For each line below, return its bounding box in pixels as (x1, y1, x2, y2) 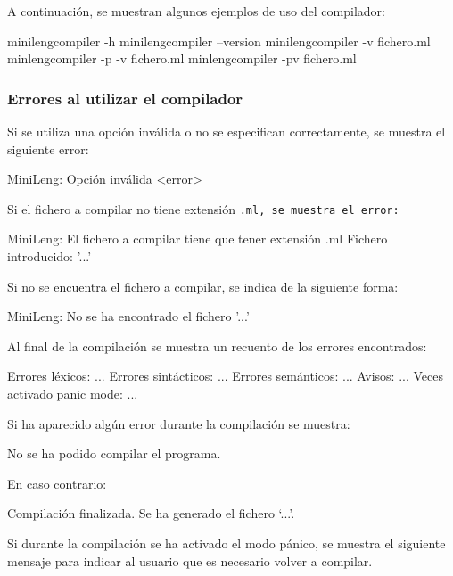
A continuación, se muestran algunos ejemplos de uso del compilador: (7, 2, 385, 20)
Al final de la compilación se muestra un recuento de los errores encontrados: (7, 336, 427, 355)
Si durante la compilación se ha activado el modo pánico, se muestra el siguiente (7, 533, 446, 552)
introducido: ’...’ (7, 247, 92, 266)
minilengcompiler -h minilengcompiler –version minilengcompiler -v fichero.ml (7, 31, 431, 50)
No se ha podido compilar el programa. (7, 444, 221, 463)
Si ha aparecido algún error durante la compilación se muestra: (7, 414, 350, 432)
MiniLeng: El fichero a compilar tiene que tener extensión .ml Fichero (7, 229, 388, 248)
